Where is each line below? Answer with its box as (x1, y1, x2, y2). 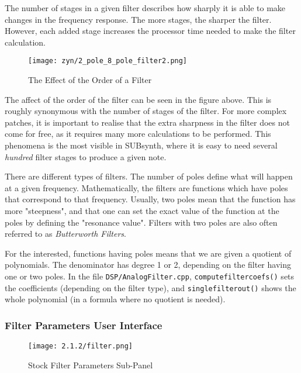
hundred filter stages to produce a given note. (5, 150, 167, 163)
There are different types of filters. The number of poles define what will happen (5, 170, 293, 182)
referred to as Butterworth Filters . (5, 227, 126, 240)
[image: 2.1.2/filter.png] (28, 342, 133, 351)
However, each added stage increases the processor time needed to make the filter (5, 25, 296, 37)
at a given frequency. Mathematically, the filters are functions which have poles (5, 181, 288, 194)
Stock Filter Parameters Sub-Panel (28, 358, 153, 371)
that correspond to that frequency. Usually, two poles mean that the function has (5, 193, 296, 205)
